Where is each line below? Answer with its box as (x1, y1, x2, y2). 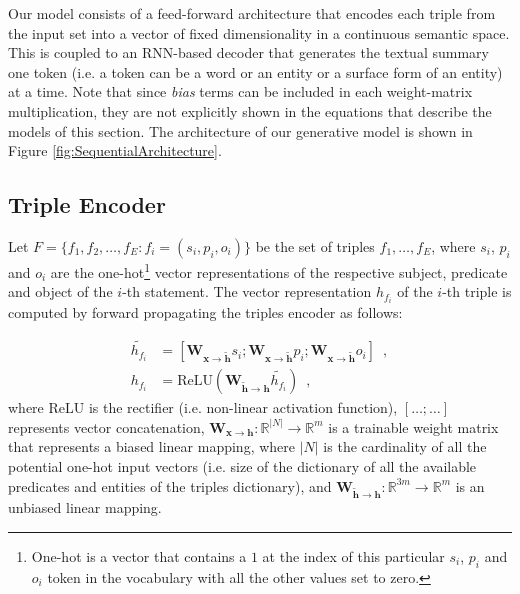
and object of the (8, 281, 113, 302)
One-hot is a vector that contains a (31, 545, 247, 566)
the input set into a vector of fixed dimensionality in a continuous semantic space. (8, 22, 510, 43)
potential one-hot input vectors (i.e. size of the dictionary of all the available (8, 455, 477, 476)
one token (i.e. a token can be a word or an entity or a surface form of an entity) (8, 61, 503, 82)
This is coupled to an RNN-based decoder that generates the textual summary (8, 42, 489, 63)
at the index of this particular (262, 545, 445, 566)
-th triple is (442, 281, 512, 302)
